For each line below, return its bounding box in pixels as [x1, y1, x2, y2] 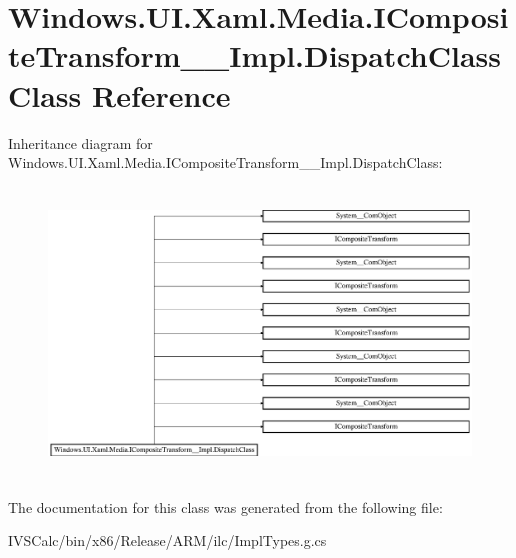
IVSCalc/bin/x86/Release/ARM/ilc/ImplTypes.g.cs [8, 530, 327, 551]
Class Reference [8, 74, 231, 115]
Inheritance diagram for [8, 132, 153, 153]
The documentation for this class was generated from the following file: [8, 496, 443, 517]
